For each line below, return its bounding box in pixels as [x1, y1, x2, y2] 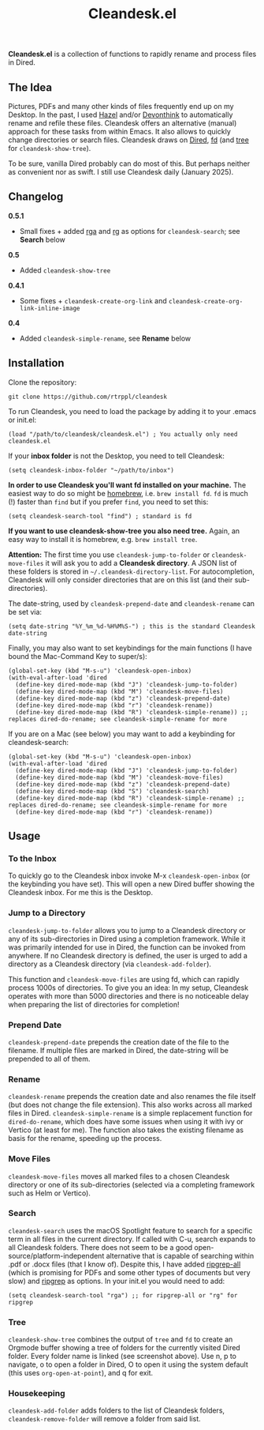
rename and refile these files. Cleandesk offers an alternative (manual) [8, 119, 237, 127]
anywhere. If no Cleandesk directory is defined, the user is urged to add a [8, 950, 248, 960]
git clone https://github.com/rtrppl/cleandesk [8, 393, 168, 401]
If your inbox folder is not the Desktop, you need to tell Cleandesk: [8, 451, 225, 461]
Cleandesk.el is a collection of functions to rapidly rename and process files [8, 49, 257, 59]
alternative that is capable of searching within [106, 1251, 255, 1260]
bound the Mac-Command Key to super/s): [8, 651, 147, 660]
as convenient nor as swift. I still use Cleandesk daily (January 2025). [8, 167, 234, 176]
